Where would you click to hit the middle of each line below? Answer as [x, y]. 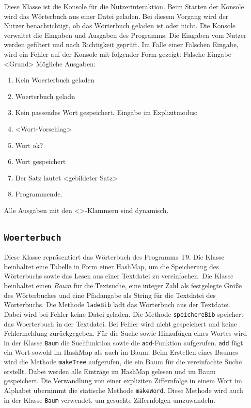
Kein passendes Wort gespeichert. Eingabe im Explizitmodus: [106, 112]
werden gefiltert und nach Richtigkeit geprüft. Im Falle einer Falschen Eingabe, [121, 44]
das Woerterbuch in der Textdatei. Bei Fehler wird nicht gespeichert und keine [121, 323]
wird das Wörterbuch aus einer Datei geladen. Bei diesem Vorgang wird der [116, 16]
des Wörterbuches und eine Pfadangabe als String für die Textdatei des [110, 295]
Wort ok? [29, 145]
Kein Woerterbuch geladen [55, 80]
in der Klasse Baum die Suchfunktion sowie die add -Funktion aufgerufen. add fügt [124, 342]
